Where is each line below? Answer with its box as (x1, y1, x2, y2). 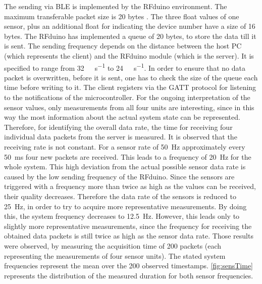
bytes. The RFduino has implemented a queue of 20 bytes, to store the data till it (4, 30, 256, 41)
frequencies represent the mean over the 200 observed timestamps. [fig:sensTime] (4, 260, 253, 271)
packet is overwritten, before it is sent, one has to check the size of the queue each (4, 72, 258, 82)
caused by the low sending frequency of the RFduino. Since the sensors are (4, 171, 235, 181)
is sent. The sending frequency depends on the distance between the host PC (4, 40, 242, 51)
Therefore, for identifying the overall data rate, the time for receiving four (4, 121, 233, 132)
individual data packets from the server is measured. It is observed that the (4, 131, 237, 142)
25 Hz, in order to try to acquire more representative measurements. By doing (4, 201, 247, 211)
